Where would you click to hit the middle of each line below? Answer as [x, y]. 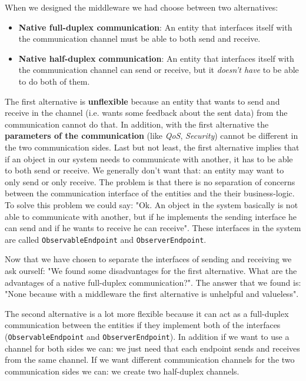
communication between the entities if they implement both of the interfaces [143, 325]
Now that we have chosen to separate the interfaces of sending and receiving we [148, 259]
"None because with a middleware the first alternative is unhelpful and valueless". [152, 294]
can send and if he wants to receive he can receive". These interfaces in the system [153, 228]
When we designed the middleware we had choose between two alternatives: [142, 7]
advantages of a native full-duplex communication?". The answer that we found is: [153, 282]
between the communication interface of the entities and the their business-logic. [150, 193]
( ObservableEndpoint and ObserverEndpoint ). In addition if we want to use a [147, 336]
